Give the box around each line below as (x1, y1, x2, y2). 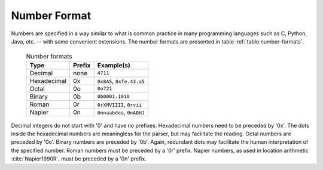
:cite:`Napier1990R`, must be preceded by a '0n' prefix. (11, 155, 147, 162)
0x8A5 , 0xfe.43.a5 (97, 76, 145, 85)
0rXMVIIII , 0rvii (97, 100, 142, 109)
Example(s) (97, 61, 131, 69)
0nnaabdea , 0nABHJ (97, 108, 145, 116)
